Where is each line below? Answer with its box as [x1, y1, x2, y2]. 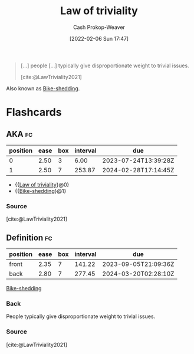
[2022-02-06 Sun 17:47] [70, 35, 129, 42]
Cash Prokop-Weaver [73, 24, 126, 31]
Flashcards [6, 106, 62, 119]
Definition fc [6, 232, 52, 242]
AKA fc [6, 129, 33, 139]
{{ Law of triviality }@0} [14, 181, 70, 188]
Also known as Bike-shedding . [6, 84, 80, 92]
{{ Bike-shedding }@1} [14, 187, 67, 194]
